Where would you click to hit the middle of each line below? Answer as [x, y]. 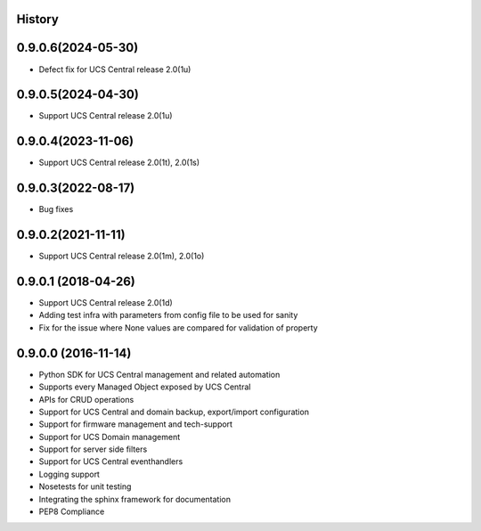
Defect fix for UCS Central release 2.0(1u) [115, 69]
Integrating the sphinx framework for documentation [135, 499]
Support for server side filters [93, 449]
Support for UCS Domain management [110, 437]
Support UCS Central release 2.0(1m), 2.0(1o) [122, 256]
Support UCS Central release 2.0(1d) [106, 303]
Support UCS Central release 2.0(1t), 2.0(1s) [119, 163]
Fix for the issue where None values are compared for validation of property [178, 327]
